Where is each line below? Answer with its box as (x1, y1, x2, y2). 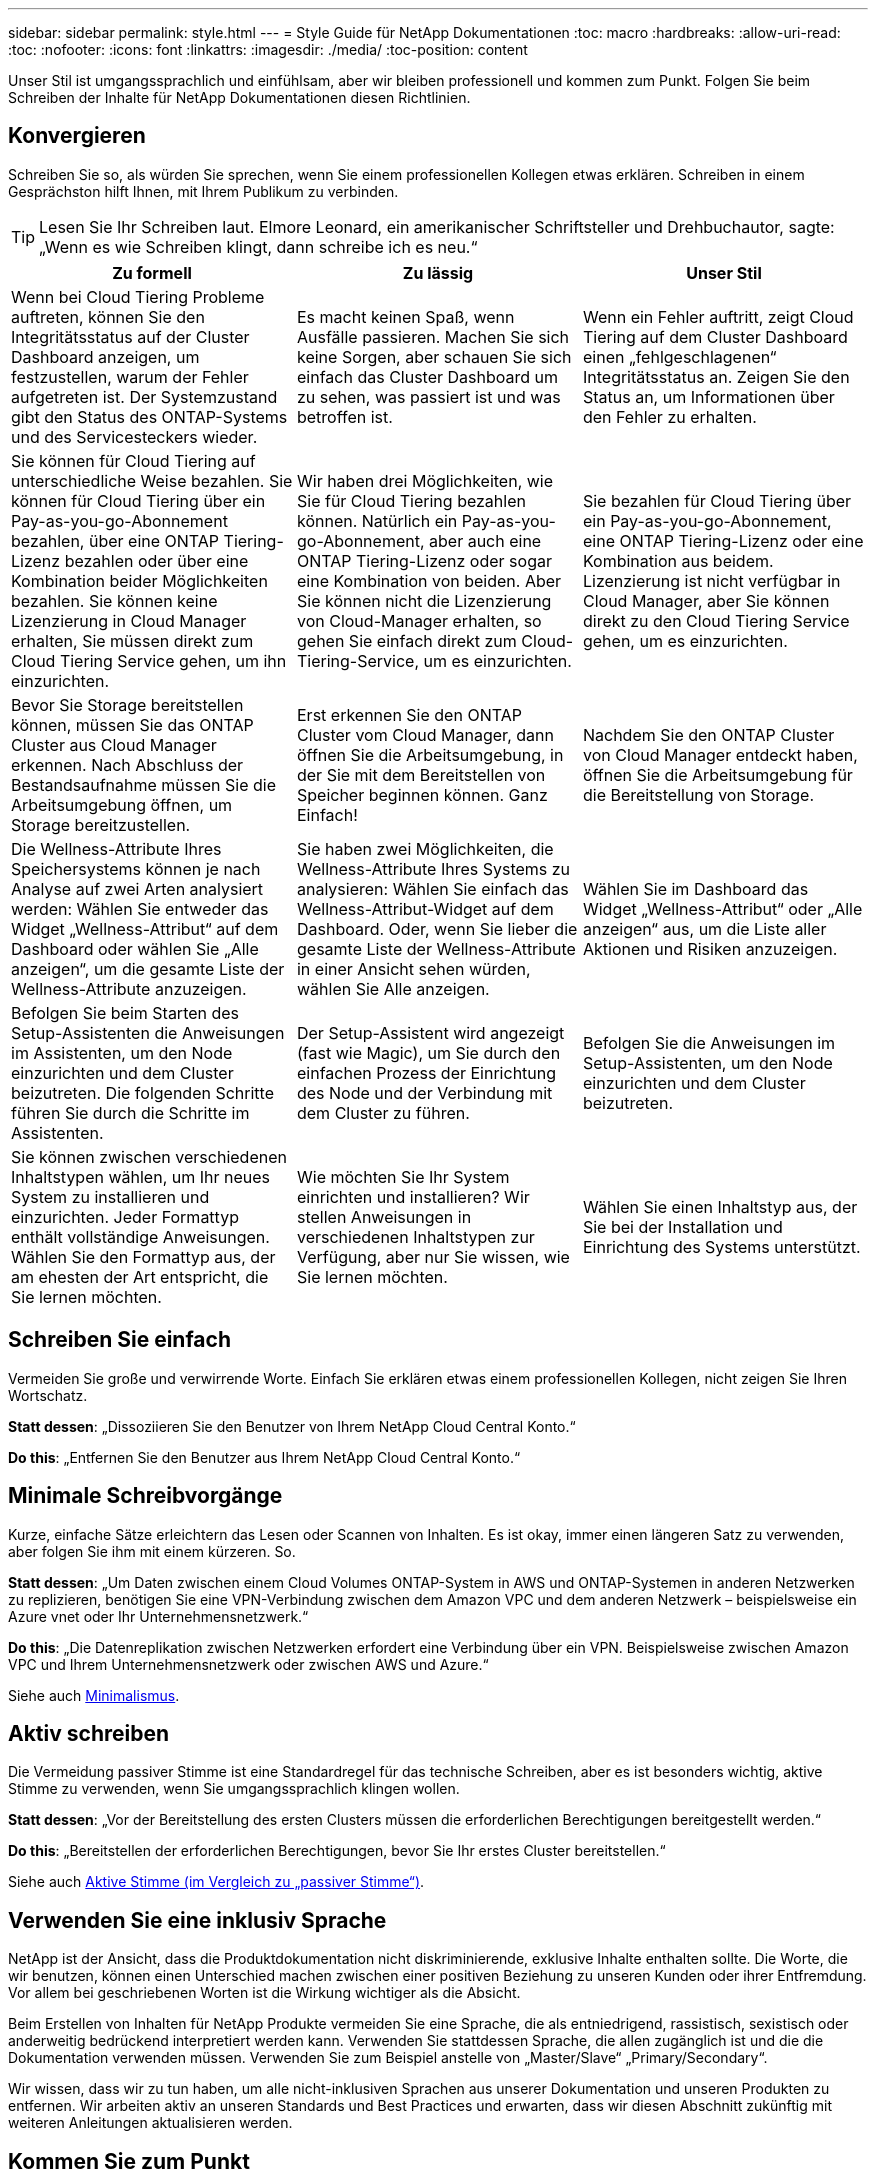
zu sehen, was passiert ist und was (296, 386, 561, 407)
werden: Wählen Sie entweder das (11, 898, 269, 919)
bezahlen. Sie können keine (11, 590, 218, 611)
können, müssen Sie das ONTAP (11, 714, 254, 735)
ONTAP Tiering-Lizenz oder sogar (296, 550, 552, 571)
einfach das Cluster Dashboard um (296, 366, 559, 387)
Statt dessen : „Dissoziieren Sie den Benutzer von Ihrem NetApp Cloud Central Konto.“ (8, 1417, 576, 1435)
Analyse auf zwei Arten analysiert (11, 878, 264, 899)
